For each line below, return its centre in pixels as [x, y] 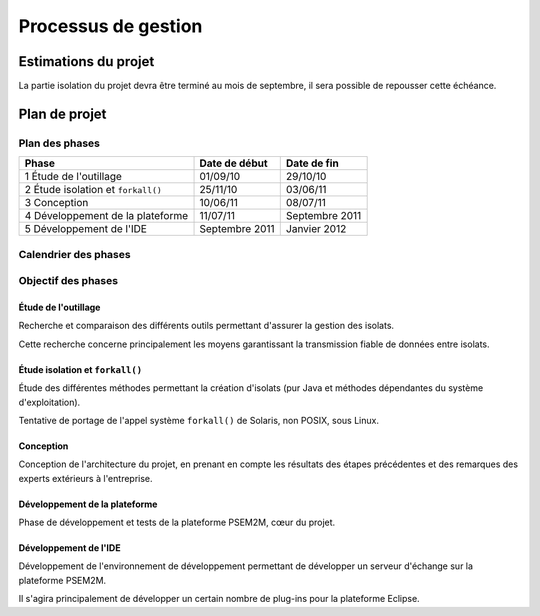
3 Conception [56, 203]
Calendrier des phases [74, 254]
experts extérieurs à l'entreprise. [86, 478]
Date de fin [312, 163]
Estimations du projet [86, 61]
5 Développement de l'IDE [85, 229]
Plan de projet [62, 113]
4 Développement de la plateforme [106, 216]
